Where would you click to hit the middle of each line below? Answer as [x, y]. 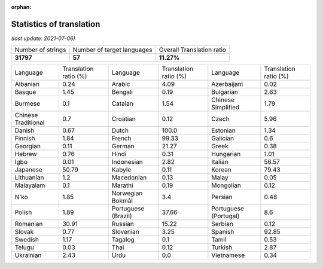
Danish [25, 130]
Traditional [30, 123]
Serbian [222, 224]
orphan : [21, 7]
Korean [221, 170]
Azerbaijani [227, 84]
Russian [123, 224]
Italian [220, 162]
